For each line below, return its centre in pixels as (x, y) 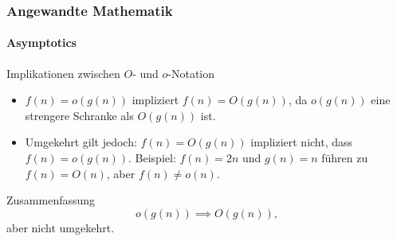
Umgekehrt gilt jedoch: (81, 142)
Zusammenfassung (51, 200)
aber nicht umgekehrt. (61, 227)
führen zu (345, 158)
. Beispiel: (152, 158)
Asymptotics (41, 43)
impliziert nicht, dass (302, 142)
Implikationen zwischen (63, 73)
